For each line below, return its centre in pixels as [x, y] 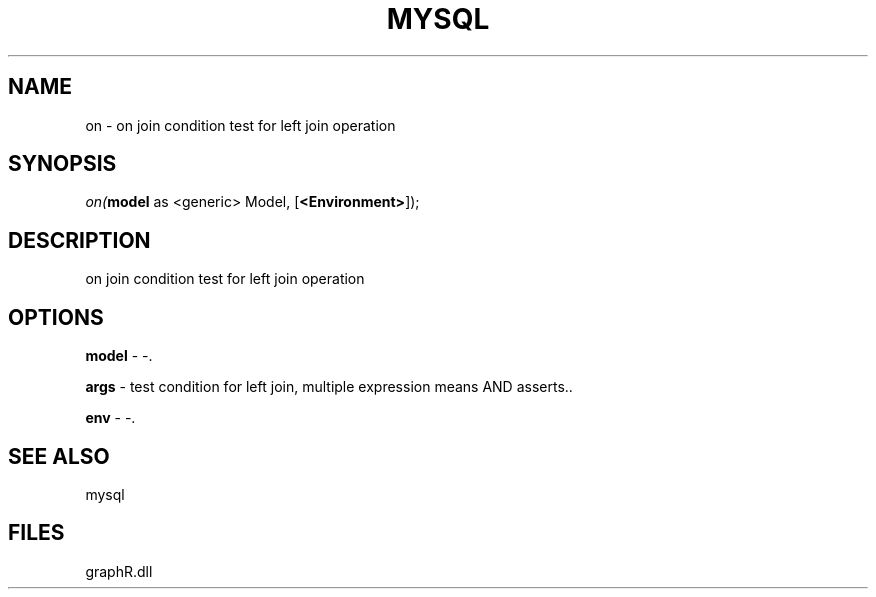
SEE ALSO [59, 456]
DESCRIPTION [79, 240]
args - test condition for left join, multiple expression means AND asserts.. [329, 387]
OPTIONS [56, 317]
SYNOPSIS [62, 164]
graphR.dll [119, 571]
